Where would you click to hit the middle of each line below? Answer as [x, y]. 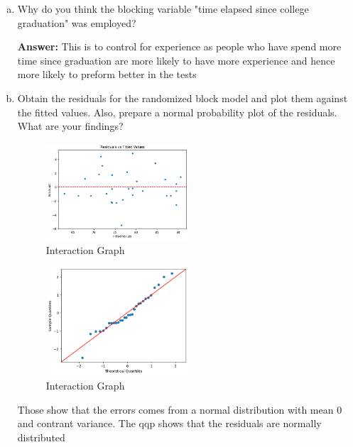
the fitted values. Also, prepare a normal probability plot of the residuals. [177, 112]
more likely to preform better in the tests [107, 74]
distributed [41, 437]
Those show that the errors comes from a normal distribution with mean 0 [180, 409]
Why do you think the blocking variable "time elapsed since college [163, 9]
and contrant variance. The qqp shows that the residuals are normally [169, 423]
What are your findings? [70, 126]
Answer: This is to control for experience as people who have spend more [179, 46]
